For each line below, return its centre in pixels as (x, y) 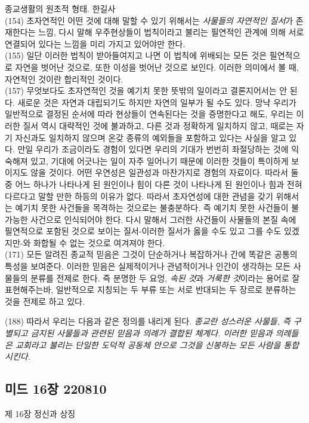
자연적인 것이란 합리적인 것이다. (64, 79)
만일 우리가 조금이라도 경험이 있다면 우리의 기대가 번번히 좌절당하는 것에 (153, 149)
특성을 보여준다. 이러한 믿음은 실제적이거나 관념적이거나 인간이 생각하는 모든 (148, 266)
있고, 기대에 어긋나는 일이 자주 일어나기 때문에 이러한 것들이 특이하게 (160, 160)
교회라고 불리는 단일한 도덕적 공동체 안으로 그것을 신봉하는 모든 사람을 (148, 344)
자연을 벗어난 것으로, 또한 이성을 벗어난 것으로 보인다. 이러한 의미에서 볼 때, (157, 67)
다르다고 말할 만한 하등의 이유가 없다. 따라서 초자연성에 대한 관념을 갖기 (139, 196)
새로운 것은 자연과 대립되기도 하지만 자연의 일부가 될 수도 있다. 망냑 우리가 (157, 102)
